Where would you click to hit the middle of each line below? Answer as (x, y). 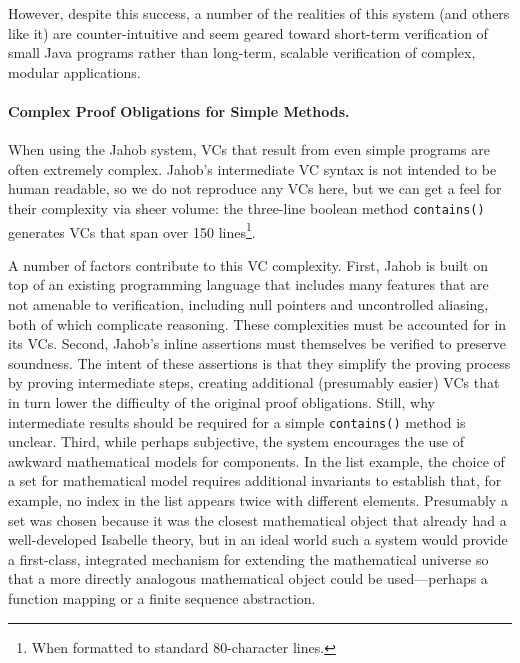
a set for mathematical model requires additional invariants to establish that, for (255, 480)
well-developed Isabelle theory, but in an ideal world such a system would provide (258, 539)
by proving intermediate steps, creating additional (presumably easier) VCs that (254, 382)
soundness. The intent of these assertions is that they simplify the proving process (259, 362)
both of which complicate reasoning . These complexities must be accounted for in (257, 323)
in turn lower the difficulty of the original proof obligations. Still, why (221, 402)
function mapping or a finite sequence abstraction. (162, 598)
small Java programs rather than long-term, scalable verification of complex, (242, 52)
